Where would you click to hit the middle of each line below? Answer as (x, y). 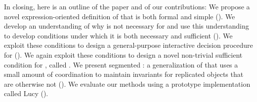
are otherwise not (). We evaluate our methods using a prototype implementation (127, 84)
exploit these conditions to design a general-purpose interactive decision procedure (128, 45)
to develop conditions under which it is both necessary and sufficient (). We (118, 35)
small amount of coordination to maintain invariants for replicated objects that (124, 74)
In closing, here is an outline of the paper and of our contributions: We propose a (127, 6)
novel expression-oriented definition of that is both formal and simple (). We (120, 16)
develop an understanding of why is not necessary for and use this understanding (127, 26)
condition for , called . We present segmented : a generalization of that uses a (121, 64)
